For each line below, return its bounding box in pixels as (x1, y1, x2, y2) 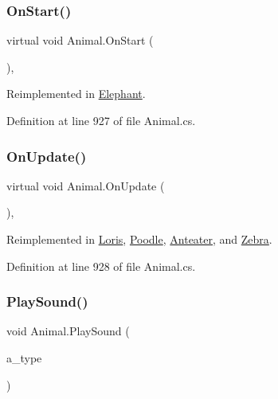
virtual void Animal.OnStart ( (6, 32, 154, 49)
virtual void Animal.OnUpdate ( (6, 177, 165, 194)
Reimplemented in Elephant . (6, 85, 146, 102)
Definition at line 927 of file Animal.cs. (6, 112, 196, 128)
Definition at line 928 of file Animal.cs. (6, 257, 196, 274)
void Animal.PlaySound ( (6, 323, 130, 339)
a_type (6, 350, 42, 366)
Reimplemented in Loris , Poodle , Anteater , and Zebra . (6, 231, 272, 247)
